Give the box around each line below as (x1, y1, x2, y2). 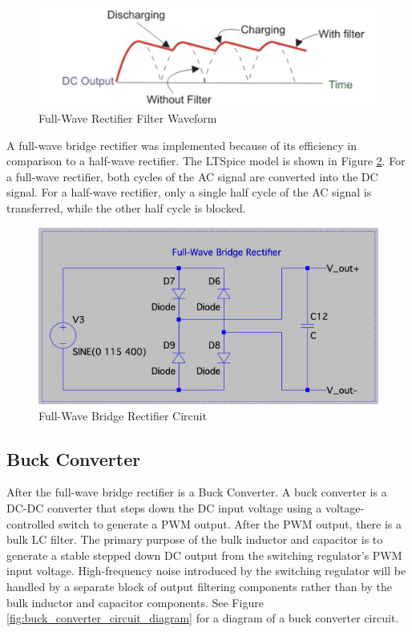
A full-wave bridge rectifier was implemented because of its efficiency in (6, 136, 357, 153)
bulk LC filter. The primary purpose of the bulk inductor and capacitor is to (6, 531, 383, 548)
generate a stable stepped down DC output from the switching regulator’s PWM (6, 546, 402, 563)
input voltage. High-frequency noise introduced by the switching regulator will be (6, 562, 406, 579)
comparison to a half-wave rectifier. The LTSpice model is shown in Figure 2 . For (6, 152, 406, 169)
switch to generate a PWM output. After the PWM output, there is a (58, 515, 402, 532)
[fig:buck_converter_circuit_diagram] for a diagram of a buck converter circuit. (6, 610, 399, 626)
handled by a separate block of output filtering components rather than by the (6, 578, 393, 595)
